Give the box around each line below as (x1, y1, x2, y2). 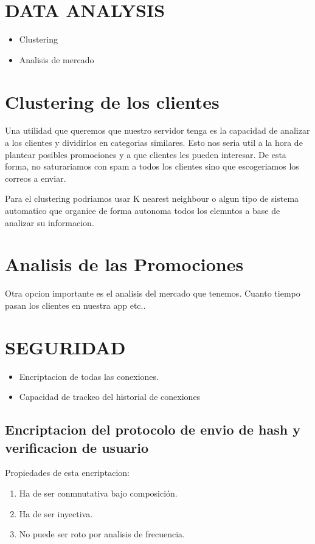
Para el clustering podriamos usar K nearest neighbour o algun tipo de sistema (5, 192, 299, 205)
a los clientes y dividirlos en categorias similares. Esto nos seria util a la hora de (5, 136, 303, 149)
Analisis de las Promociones (5, 252, 244, 277)
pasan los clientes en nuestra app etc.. (5, 298, 146, 311)
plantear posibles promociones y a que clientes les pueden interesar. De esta (5, 148, 286, 160)
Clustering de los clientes (5, 89, 220, 114)
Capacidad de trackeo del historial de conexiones (19, 390, 201, 403)
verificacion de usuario (5, 438, 149, 456)
